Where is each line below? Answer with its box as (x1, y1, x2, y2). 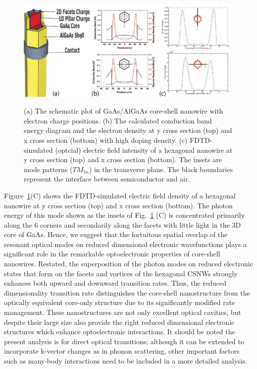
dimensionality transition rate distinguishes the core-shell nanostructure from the (4, 287, 250, 298)
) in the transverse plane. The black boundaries (89, 164, 233, 174)
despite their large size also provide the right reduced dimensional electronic (4, 316, 235, 327)
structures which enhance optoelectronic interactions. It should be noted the (4, 326, 235, 337)
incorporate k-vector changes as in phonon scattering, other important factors (4, 346, 240, 356)
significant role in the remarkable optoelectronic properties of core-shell (4, 248, 220, 259)
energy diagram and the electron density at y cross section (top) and (24, 125, 232, 135)
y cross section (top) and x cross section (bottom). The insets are (24, 154, 222, 165)
